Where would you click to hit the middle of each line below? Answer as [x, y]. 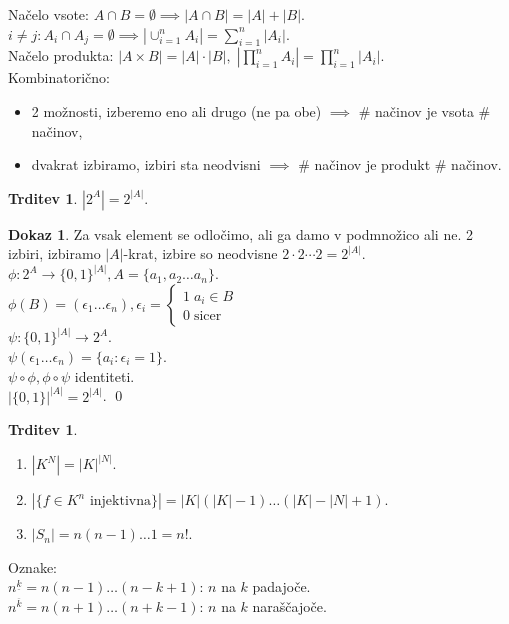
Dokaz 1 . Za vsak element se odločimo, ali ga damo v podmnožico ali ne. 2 [240, 233]
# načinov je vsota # [424, 110]
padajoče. [281, 586]
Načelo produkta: [61, 55]
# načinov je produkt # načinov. [400, 164]
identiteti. [104, 375]
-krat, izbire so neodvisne [200, 253]
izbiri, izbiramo [54, 253]
